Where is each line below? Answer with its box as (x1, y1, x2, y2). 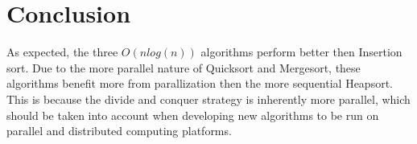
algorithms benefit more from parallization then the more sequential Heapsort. (6, 75, 393, 92)
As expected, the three (6, 43, 118, 60)
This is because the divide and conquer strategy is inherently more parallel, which (6, 90, 411, 107)
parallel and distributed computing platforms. (6, 122, 232, 139)
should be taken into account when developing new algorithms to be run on (6, 106, 379, 123)
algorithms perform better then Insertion (200, 43, 403, 60)
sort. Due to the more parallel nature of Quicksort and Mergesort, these (6, 59, 361, 76)
